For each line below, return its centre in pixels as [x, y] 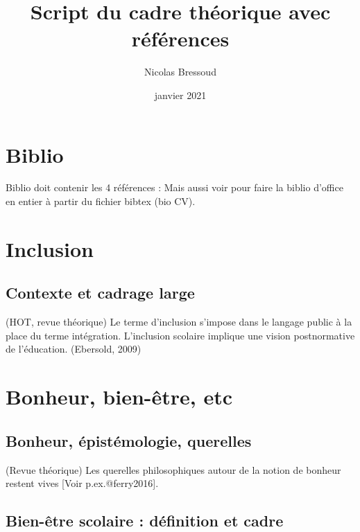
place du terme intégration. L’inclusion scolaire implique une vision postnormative [180, 335]
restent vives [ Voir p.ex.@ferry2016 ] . [82, 483]
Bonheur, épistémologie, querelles [129, 440]
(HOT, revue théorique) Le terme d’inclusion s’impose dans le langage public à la [179, 322]
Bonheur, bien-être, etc [119, 397]
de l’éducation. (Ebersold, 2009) [74, 349]
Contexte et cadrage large [100, 293]
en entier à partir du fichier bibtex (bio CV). [101, 201]
